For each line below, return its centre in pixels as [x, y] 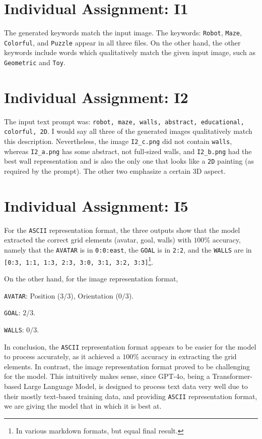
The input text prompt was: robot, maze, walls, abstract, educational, [124, 121]
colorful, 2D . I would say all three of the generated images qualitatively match [128, 131]
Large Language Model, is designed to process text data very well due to [136, 386]
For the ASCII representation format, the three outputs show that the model [122, 230]
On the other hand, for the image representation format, [91, 279]
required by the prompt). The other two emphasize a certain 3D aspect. [115, 171]
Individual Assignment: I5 [96, 205]
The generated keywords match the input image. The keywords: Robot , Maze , [123, 33]
